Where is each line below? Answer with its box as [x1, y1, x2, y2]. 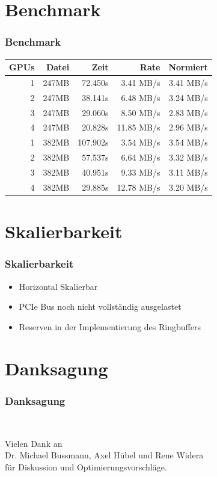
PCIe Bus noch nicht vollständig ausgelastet [19, 300, 182, 313]
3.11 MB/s [169, 166, 208, 178]
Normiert [168, 61, 208, 73]
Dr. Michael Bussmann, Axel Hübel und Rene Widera [5, 449, 204, 461]
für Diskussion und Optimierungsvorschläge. [5, 460, 167, 473]
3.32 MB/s [169, 151, 208, 164]
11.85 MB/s [117, 121, 160, 134]
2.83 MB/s [169, 106, 208, 118]
